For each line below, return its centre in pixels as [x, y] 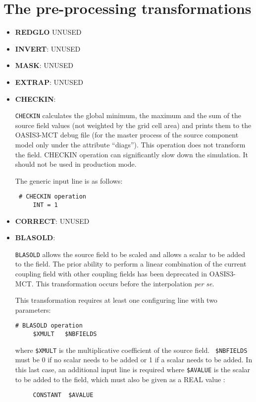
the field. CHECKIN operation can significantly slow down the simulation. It [132, 154]
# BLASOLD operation [49, 326]
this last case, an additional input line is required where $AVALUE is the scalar [133, 369]
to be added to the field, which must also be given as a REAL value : [120, 379]
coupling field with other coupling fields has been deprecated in [111, 274]
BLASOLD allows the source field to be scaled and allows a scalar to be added [130, 254]
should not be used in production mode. [76, 164]
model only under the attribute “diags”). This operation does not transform [130, 144]
